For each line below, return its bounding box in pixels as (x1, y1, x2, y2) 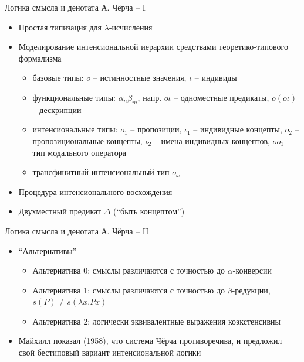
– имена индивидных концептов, (154, 134, 270, 146)
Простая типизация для (18, 21, 102, 33)
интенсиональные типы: (32, 123, 118, 135)
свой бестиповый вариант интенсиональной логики (18, 346, 201, 358)
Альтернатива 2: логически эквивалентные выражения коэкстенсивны (32, 315, 281, 327)
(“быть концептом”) (113, 205, 185, 217)
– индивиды (194, 71, 237, 84)
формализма (18, 52, 62, 64)
